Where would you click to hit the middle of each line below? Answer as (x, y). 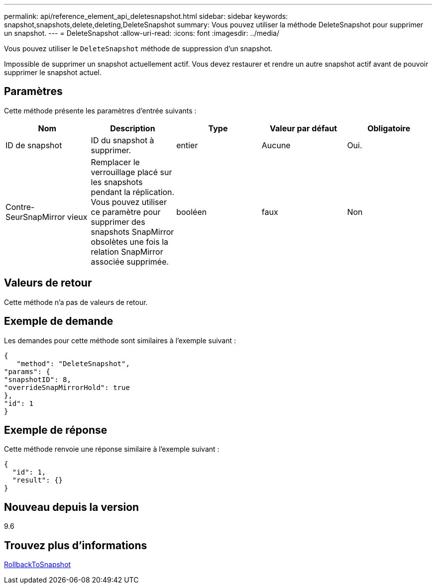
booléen (192, 212)
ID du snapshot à (122, 140)
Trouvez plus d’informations (76, 545)
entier (187, 145)
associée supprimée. (130, 261)
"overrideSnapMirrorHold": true (67, 387)
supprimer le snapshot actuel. (53, 72)
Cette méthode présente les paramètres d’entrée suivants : (100, 110)
